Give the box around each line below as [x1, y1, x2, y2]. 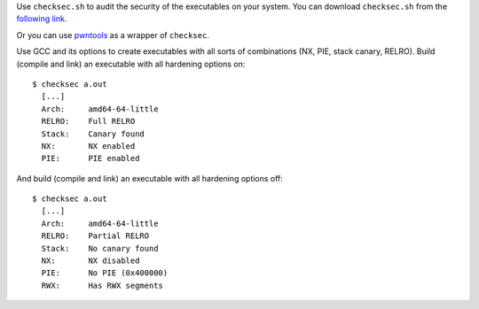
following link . [16, 13, 67, 24]
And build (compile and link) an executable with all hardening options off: [16, 173, 284, 183]
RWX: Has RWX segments [41, 280, 164, 290]
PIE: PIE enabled [41, 153, 140, 164]
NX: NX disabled [41, 256, 140, 266]
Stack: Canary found [41, 128, 145, 139]
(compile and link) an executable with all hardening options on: [16, 58, 246, 69]
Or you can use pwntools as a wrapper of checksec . [16, 29, 210, 40]
